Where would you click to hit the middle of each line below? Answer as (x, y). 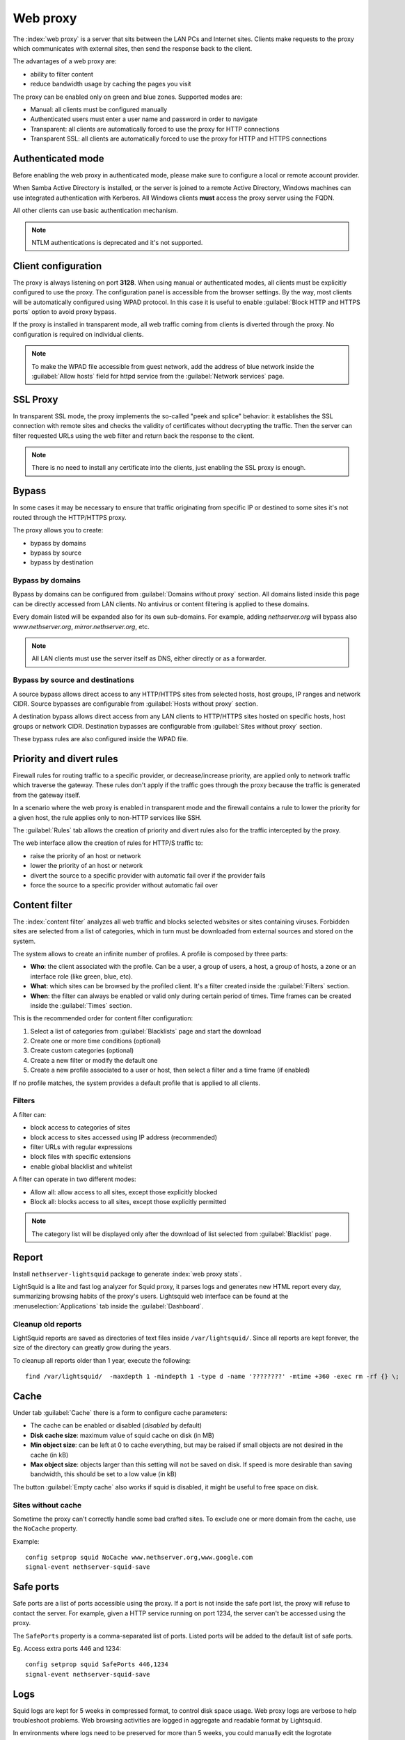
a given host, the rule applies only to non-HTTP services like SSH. (107, 817)
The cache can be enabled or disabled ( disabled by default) (116, 1425)
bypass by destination (62, 562)
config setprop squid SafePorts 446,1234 (97, 1664)
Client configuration (57, 266)
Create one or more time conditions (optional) (96, 1041)
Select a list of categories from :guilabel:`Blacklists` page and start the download (146, 1031)
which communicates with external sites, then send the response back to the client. (133, 48)
